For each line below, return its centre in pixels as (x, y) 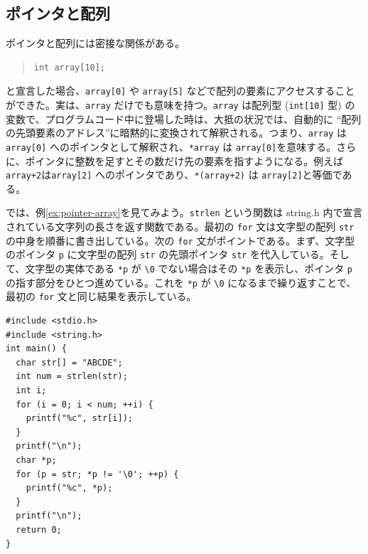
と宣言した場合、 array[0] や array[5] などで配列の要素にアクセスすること (180, 91)
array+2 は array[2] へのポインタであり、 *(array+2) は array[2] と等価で (174, 175)
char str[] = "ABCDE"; (69, 362)
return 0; (39, 529)
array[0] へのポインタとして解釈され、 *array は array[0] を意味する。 (171, 146)
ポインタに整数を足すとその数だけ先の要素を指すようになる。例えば (184, 160)
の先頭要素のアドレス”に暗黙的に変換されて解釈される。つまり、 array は (177, 133)
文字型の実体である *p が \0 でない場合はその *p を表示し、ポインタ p (189, 268)
